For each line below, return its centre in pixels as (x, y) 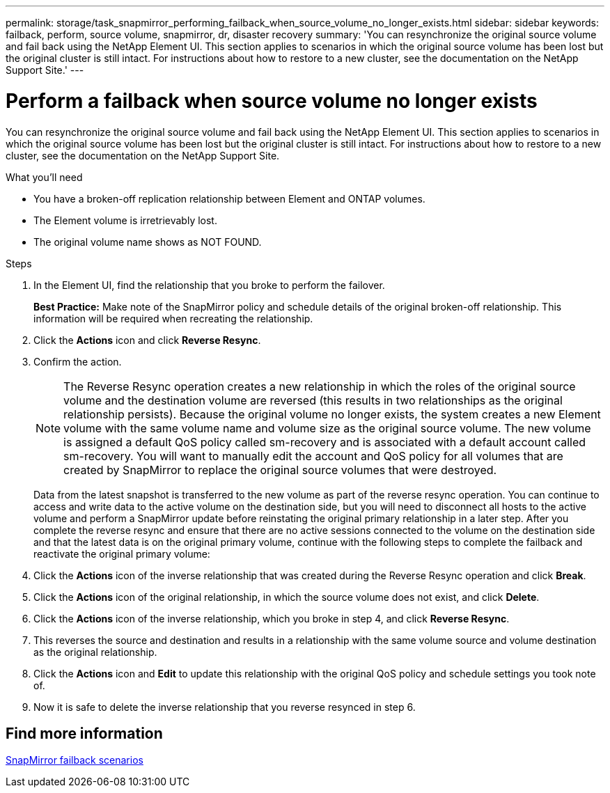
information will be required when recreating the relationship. (173, 318)
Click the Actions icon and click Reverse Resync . (147, 340)
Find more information (84, 733)
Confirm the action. (78, 361)
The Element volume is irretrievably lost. (125, 220)
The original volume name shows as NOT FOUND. (148, 242)
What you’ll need (44, 177)
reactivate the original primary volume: (122, 553)
